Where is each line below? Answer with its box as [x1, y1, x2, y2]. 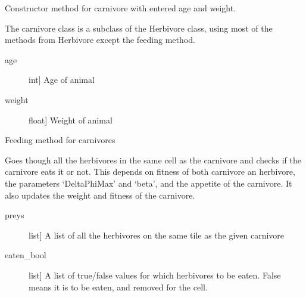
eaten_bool [5, 249, 46, 261]
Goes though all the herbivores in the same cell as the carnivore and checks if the [5, 153, 301, 166]
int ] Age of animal [29, 73, 95, 86]
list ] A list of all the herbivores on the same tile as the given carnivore [29, 228, 285, 241]
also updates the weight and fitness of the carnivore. [5, 188, 195, 201]
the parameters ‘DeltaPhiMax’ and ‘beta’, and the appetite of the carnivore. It [5, 177, 292, 189]
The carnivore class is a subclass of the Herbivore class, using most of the [5, 21, 273, 34]
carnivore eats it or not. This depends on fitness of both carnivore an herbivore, [5, 165, 295, 178]
